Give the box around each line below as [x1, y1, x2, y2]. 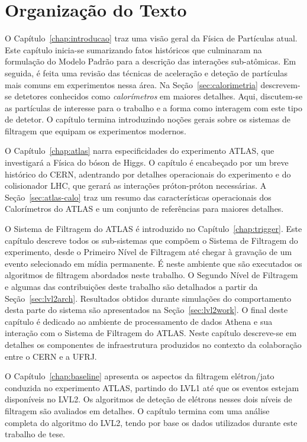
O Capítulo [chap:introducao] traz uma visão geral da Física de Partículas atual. [5, 32, 298, 44]
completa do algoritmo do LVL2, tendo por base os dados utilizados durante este [5, 416, 298, 428]
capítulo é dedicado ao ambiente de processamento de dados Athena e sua [5, 315, 273, 327]
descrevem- [260, 78, 300, 91]
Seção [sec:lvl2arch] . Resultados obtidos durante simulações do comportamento [5, 292, 292, 304]
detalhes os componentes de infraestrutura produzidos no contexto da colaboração [5, 338, 302, 350]
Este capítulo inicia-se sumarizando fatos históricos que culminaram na [5, 43, 262, 56]
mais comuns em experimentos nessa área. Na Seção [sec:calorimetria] [5, 78, 258, 91]
